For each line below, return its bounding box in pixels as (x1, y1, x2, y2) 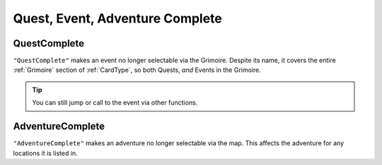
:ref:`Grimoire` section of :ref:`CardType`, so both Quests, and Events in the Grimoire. (13, 66, 261, 74)
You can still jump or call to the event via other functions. (32, 99, 198, 107)
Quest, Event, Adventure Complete (13, 11, 223, 26)
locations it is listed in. (13, 149, 78, 157)
